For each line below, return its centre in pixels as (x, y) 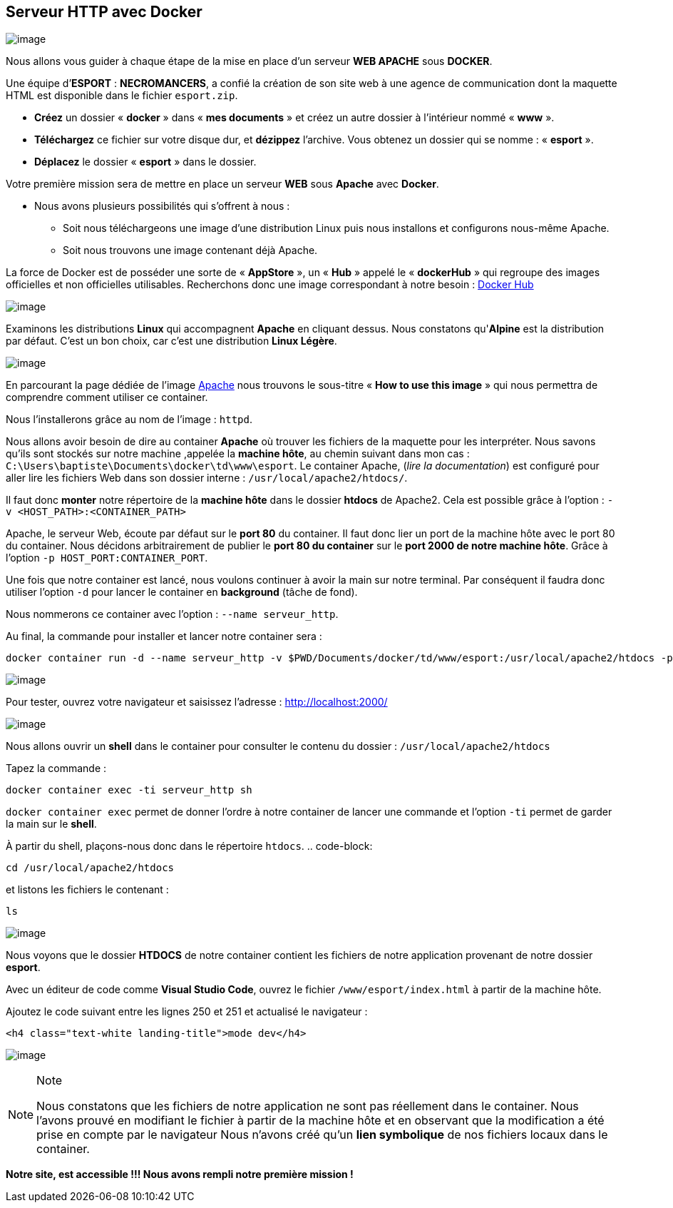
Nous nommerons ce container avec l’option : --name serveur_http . (172, 614)
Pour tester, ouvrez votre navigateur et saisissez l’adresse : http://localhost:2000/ (197, 702)
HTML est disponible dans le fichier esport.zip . (122, 96)
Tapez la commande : (56, 768)
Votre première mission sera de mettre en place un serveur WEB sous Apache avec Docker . (222, 184)
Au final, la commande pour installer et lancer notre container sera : (164, 636)
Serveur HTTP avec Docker (104, 12)
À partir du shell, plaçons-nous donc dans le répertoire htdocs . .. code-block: (189, 846)
